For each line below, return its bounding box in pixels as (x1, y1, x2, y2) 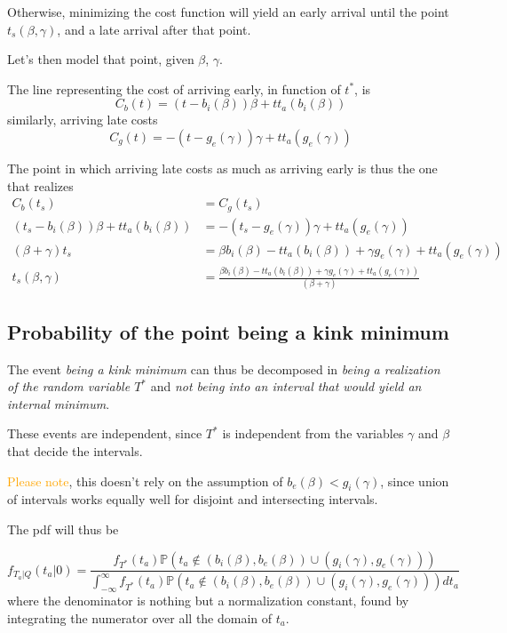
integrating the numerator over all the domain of (7, 608, 273, 627)
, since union (380, 471, 449, 490)
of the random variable (7, 377, 131, 396)
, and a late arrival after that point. (57, 20, 251, 38)
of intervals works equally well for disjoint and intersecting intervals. (7, 490, 378, 509)
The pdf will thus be (7, 519, 119, 538)
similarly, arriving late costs (7, 110, 158, 129)
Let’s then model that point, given (7, 50, 194, 68)
